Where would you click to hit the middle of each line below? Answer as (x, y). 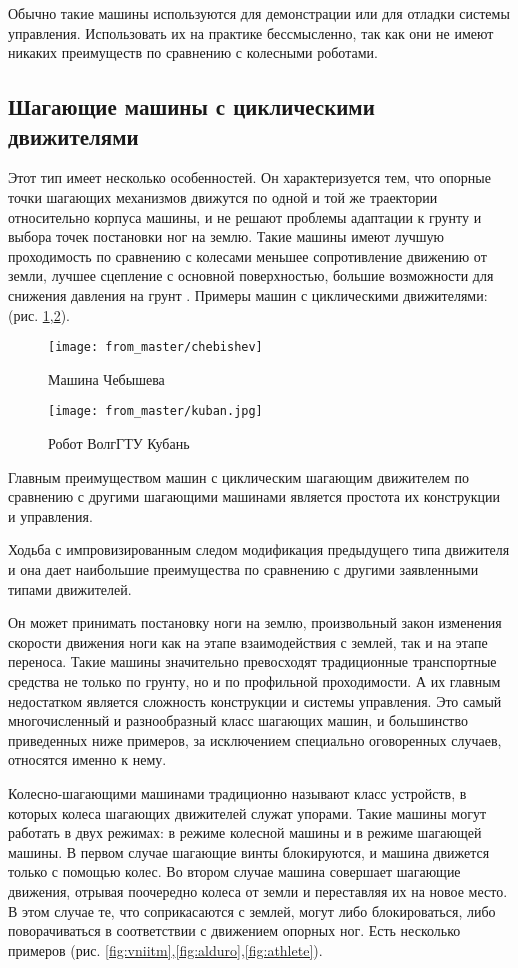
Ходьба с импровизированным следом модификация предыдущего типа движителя (259, 549)
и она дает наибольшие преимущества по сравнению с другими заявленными (243, 569)
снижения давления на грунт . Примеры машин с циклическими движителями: (248, 294)
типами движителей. (70, 588)
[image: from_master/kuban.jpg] (155, 411)
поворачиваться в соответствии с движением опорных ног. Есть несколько (234, 930)
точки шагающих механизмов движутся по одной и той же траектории (223, 196)
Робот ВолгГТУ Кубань (119, 443)
